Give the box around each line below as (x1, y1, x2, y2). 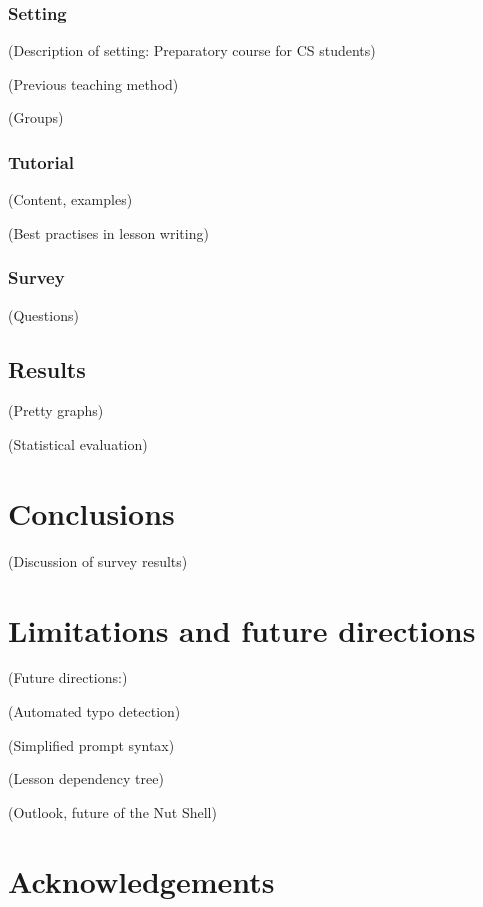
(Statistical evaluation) (8, 434, 148, 455)
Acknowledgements (8, 860, 275, 901)
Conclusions (8, 492, 175, 533)
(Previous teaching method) (8, 73, 179, 94)
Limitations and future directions (8, 609, 476, 650)
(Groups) (8, 107, 64, 128)
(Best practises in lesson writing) (8, 222, 209, 243)
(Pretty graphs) (8, 400, 104, 421)
